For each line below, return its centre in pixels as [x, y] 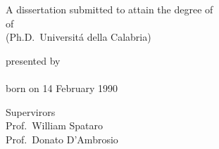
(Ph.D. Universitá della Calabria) [79, 37]
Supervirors [31, 111]
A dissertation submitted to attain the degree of [109, 9]
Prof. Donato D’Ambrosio [62, 139]
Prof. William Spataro [54, 125]
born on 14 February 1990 [62, 88]
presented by [33, 60]
